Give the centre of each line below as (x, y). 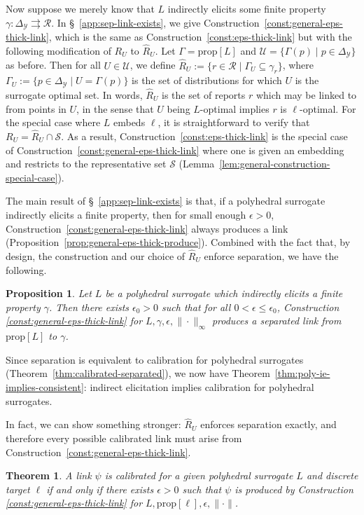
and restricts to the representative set (86, 164)
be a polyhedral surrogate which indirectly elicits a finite (224, 293)
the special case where (53, 122)
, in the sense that (115, 108)
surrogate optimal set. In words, (74, 95)
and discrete (332, 475)
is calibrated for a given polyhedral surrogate (199, 475)
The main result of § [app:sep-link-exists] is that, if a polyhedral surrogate (166, 201)
